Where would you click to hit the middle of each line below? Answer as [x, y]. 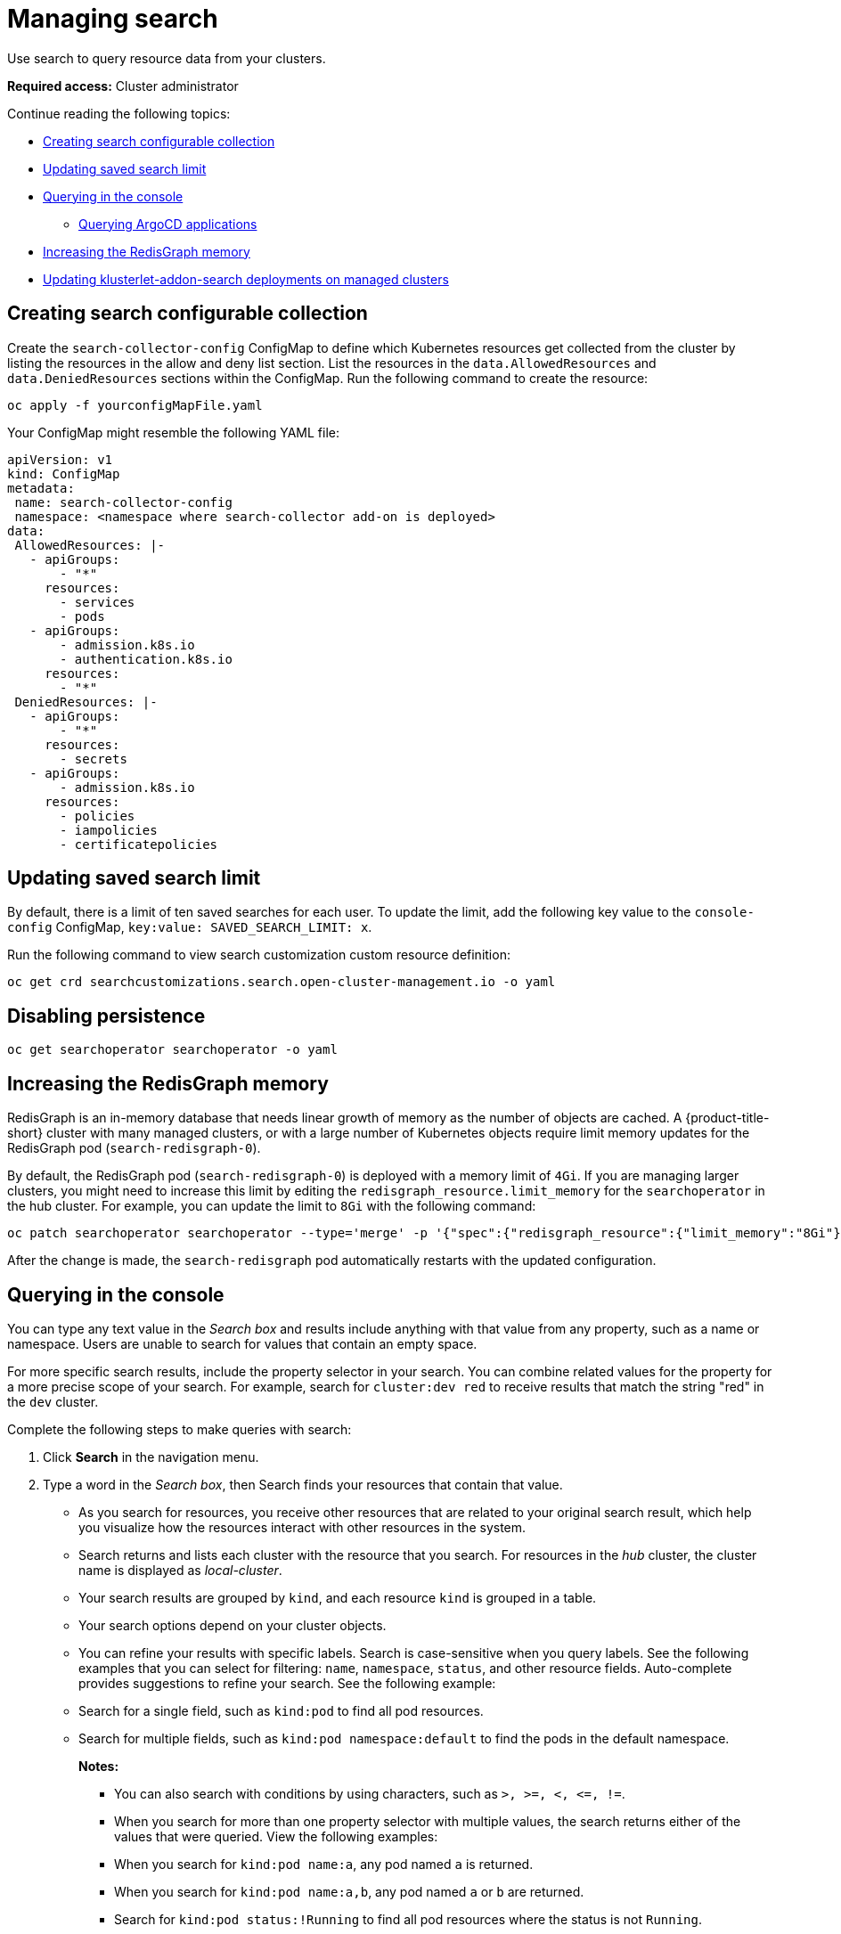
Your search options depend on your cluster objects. [233, 1625]
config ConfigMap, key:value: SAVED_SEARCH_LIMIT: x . [190, 927]
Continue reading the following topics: [119, 113]
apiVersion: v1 [60, 459]
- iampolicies [109, 830]
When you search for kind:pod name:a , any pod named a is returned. [324, 1864]
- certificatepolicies [139, 844]
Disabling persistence [106, 1016]
